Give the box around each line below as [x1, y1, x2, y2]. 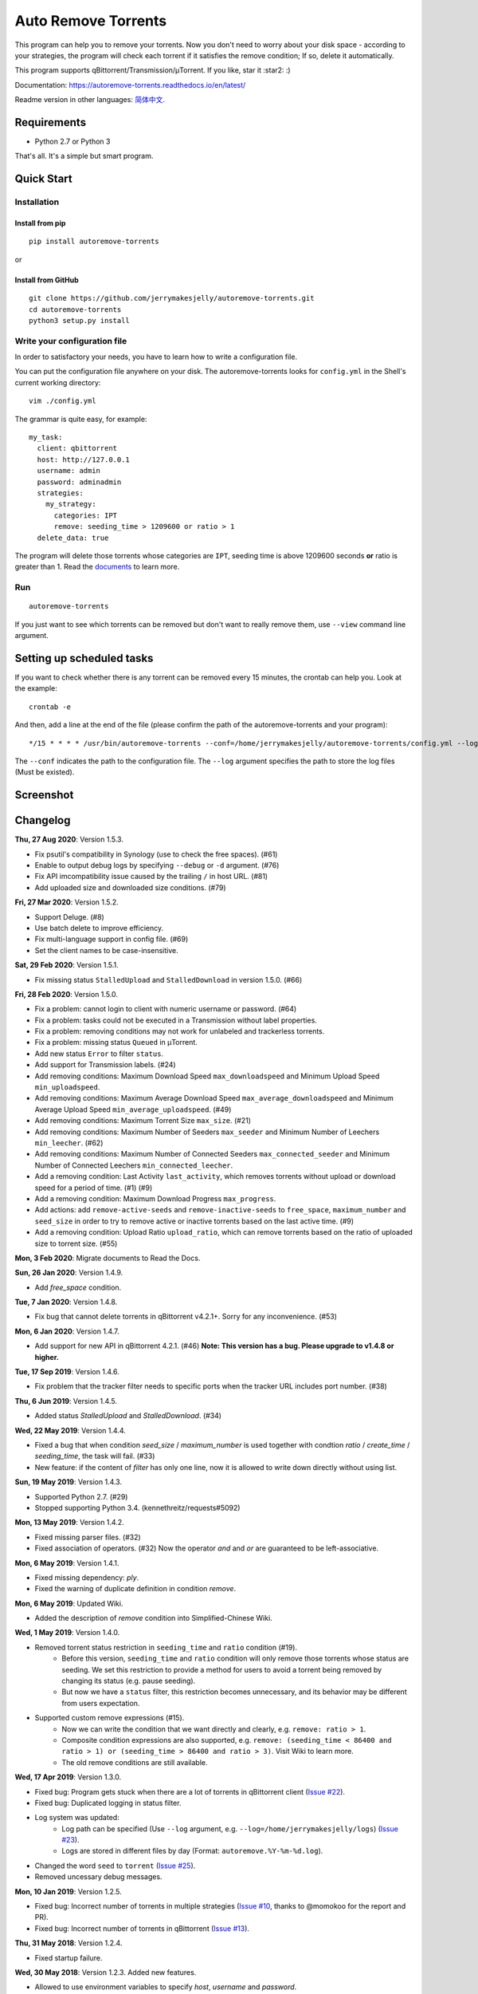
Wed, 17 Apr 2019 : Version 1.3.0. [14, 1772, 122, 1782]
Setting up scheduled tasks [14, 651, 154, 665]
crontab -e [29, 702, 72, 711]
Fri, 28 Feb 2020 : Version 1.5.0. [14, 989, 119, 999]
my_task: [29, 433, 63, 442]
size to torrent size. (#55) [34, 1239, 118, 1248]
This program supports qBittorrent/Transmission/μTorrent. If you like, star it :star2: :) [14, 65, 291, 75]
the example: [14, 684, 57, 693]
